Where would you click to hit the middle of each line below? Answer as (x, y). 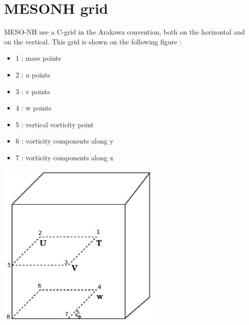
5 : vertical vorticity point (54, 124)
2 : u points (33, 74)
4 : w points (34, 108)
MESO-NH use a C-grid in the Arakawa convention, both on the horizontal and (124, 32)
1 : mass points (38, 58)
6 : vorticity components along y (64, 141)
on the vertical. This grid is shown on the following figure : (93, 41)
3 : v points (33, 91)
